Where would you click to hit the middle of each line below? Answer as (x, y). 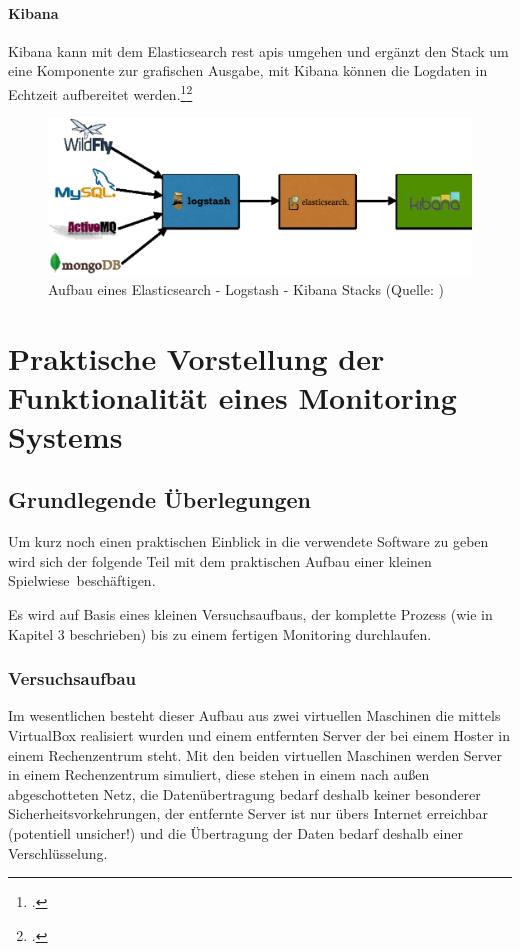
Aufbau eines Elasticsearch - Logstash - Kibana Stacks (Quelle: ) (246, 288)
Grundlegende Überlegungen (159, 499)
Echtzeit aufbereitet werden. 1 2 (100, 92)
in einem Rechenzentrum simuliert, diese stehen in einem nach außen (219, 774)
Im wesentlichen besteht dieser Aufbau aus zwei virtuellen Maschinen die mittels (254, 715)
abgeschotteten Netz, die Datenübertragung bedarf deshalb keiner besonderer (244, 793)
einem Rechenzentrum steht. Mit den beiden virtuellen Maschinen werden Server (255, 754)
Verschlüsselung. (58, 852)
